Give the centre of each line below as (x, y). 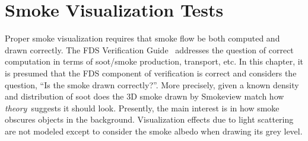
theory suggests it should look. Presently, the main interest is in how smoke (142, 108)
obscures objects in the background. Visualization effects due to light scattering (149, 119)
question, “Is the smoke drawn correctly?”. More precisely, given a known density (152, 84)
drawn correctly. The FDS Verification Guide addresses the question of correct (149, 49)
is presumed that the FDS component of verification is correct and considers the (151, 73)
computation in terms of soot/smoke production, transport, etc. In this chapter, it (154, 61)
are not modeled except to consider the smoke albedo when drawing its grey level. (154, 131)
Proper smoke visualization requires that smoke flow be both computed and (142, 38)
